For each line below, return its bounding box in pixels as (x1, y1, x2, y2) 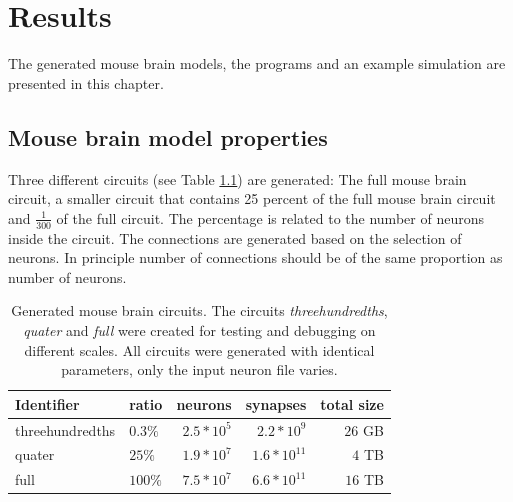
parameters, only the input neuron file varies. (61, 359, 338, 380)
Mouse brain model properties (8, 121, 328, 152)
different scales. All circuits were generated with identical (24, 339, 375, 360)
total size (320, 393, 384, 414)
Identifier (15, 393, 80, 414)
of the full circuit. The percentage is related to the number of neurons (56, 207, 484, 228)
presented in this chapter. (8, 72, 164, 93)
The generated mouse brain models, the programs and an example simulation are (8, 53, 506, 74)
